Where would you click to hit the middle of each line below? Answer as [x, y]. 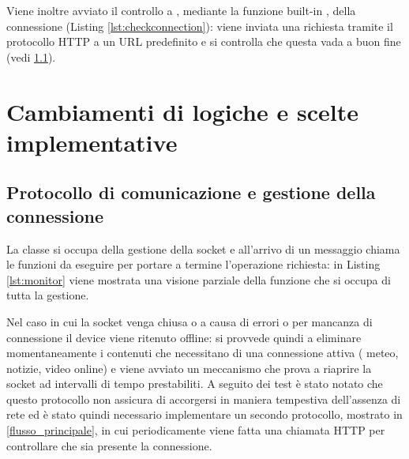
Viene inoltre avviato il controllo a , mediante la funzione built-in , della [181, 10]
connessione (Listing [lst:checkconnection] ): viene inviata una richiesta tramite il [200, 26]
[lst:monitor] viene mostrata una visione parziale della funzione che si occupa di [199, 279]
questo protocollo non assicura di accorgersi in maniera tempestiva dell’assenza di [204, 399]
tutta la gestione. [48, 295]
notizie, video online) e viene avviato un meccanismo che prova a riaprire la [189, 368]
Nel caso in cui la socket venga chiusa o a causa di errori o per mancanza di [189, 321]
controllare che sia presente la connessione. [109, 445]
